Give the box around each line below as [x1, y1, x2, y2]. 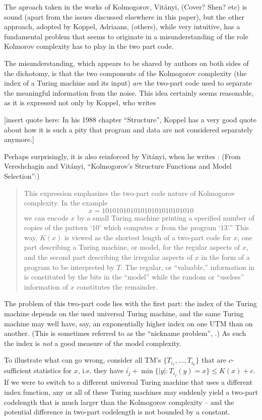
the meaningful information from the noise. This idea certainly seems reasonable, [4, 87, 254, 98]
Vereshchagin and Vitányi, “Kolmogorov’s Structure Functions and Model [4, 161, 232, 171]
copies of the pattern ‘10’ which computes [24, 222, 153, 233]
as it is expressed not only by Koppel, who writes [4, 97, 156, 108]
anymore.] [4, 134, 34, 145]
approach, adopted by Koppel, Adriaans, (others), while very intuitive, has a [4, 21, 240, 32]
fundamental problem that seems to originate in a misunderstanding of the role [4, 31, 248, 41]
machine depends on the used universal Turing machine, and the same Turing [4, 308, 244, 319]
